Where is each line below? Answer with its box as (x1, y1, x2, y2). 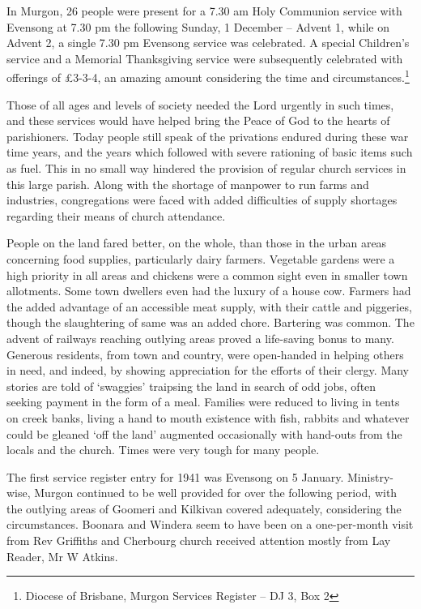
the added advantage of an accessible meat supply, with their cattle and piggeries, (6, 298, 412, 315)
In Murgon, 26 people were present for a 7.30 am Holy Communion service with (6, 2, 402, 19)
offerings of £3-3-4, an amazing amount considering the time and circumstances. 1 (6, 66, 410, 86)
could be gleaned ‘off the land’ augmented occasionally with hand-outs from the (6, 425, 402, 442)
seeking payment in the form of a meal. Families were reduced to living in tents (6, 393, 400, 410)
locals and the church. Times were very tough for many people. (6, 441, 320, 458)
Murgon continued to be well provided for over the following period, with (34, 484, 398, 501)
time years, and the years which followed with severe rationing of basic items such (6, 144, 413, 161)
